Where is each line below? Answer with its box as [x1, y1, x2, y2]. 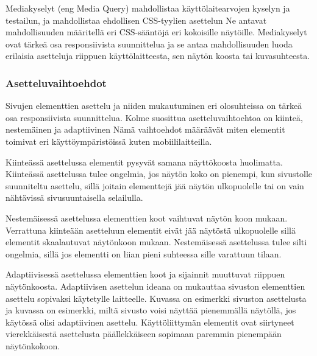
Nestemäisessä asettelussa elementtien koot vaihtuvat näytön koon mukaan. [5, 211, 288, 224]
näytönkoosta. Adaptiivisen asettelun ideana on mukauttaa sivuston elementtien [5, 279, 305, 292]
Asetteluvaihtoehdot [5, 75, 107, 90]
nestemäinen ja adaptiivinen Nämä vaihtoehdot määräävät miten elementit [5, 123, 285, 136]
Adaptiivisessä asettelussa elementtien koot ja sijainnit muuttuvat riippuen [5, 268, 285, 281]
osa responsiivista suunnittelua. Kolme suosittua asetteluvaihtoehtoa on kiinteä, [5, 111, 303, 124]
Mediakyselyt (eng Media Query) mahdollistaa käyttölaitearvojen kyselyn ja [5, 2, 290, 14]
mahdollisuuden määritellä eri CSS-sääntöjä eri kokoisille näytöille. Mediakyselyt [5, 26, 307, 38]
